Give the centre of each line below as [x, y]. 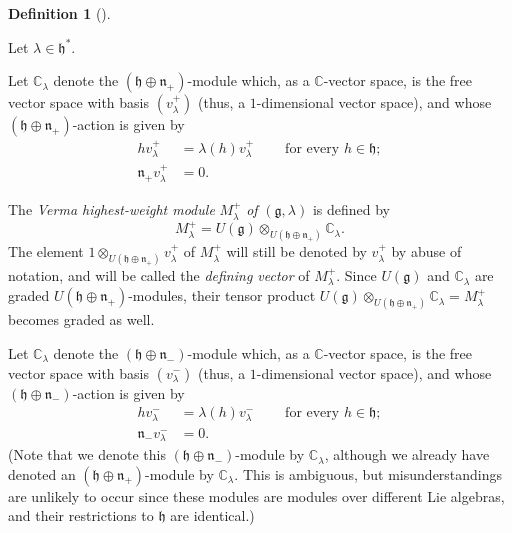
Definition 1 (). [59, 13]
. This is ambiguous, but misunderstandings [368, 473]
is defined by [351, 209]
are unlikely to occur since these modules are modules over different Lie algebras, [256, 495]
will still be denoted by [296, 251]
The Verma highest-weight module [111, 209]
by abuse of [426, 251]
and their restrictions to [81, 515]
